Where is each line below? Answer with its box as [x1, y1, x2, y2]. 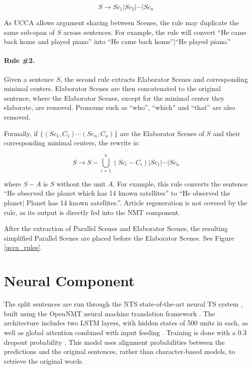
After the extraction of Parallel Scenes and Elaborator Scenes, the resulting [4, 223, 228, 233]
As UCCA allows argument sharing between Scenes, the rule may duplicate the [4, 17, 239, 27]
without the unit [56, 178, 106, 188]
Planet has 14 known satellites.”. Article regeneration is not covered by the [26, 198, 247, 208]
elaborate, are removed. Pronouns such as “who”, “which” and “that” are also [4, 102, 235, 112]
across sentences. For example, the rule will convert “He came [63, 27, 247, 37]
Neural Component [4, 271, 135, 291]
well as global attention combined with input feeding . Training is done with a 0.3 [4, 327, 247, 337]
